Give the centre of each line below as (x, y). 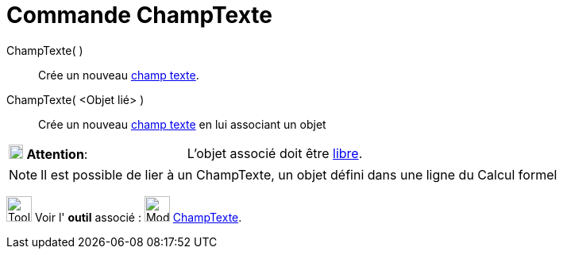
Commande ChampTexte (139, 15)
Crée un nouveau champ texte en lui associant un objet (182, 124)
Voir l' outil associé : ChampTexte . (138, 217)
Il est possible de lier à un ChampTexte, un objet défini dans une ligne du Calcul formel (299, 174)
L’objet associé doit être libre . (275, 153)
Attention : (57, 154)
